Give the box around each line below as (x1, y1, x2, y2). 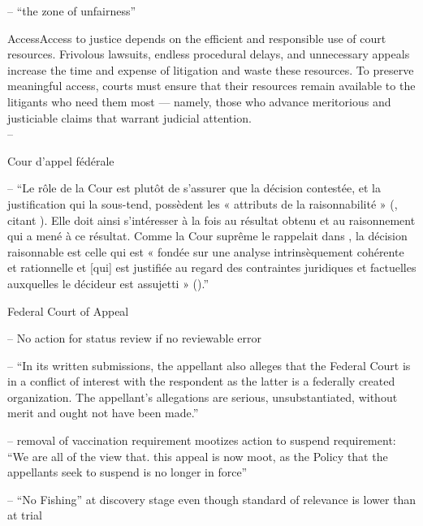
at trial (7, 507, 42, 524)
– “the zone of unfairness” (7, 2, 136, 19)
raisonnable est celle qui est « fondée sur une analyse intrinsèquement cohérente (7, 243, 404, 260)
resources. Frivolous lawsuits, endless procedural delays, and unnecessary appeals (7, 45, 410, 63)
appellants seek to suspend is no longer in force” (7, 463, 248, 481)
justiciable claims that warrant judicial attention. (7, 109, 252, 126)
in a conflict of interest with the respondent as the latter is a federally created (7, 373, 395, 390)
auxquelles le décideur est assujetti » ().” (7, 274, 209, 291)
